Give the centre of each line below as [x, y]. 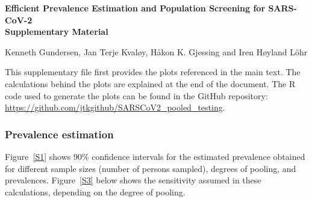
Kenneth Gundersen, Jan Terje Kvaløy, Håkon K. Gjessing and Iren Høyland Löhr [156, 51]
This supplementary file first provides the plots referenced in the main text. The [153, 72]
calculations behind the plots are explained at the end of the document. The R [150, 83]
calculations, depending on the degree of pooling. [95, 191]
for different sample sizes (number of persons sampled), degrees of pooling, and [151, 168]
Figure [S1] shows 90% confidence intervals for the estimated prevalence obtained [155, 156]
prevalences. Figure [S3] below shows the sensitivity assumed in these [133, 180]
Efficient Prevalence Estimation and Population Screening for [135, 8]
